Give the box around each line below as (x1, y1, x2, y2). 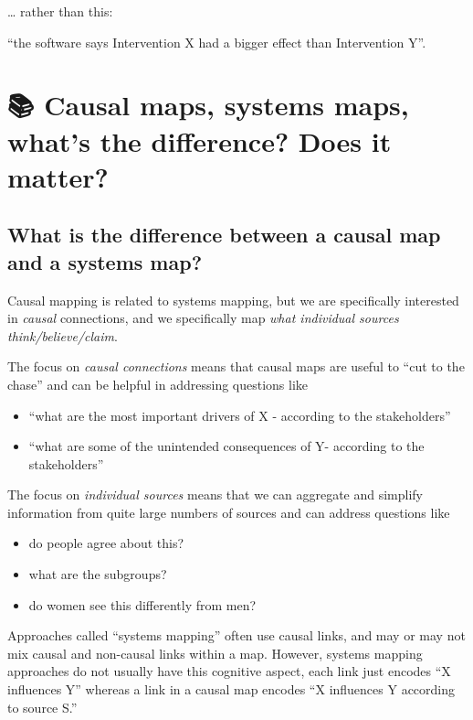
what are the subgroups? (28, 564, 167, 584)
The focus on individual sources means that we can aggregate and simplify (7, 485, 424, 504)
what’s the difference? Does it (7, 122, 392, 159)
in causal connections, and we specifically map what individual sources (7, 308, 399, 328)
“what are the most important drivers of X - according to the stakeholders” (28, 405, 451, 424)
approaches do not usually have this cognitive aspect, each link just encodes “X (7, 661, 451, 681)
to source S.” (7, 697, 78, 716)
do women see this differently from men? (28, 595, 257, 614)
